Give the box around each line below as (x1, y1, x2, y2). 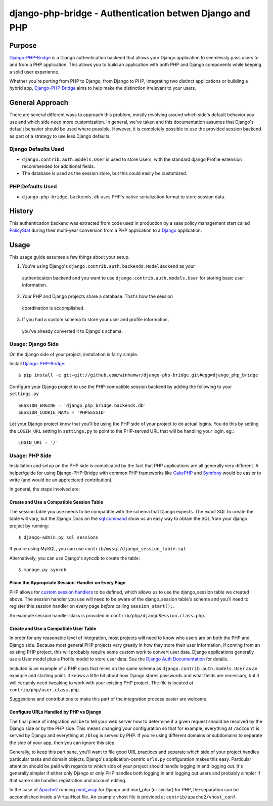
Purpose (9, 41, 37, 50)
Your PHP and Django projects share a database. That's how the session (22, 293, 173, 299)
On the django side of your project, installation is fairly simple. (9, 351, 139, 357)
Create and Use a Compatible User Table (9, 625, 96, 632)
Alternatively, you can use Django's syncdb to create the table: (9, 555, 140, 561)
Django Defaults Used (9, 146, 64, 153)
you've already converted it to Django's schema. (22, 328, 123, 334)
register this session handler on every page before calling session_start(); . (9, 603, 174, 609)
